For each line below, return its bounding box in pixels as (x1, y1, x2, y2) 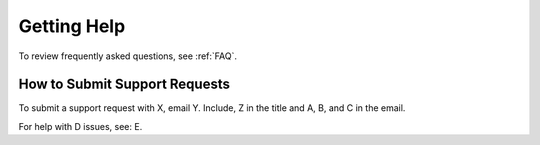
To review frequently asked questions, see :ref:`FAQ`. (18, 50, 238, 62)
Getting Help (18, 15, 126, 37)
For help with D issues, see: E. (18, 120, 143, 132)
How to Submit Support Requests (18, 76, 230, 93)
